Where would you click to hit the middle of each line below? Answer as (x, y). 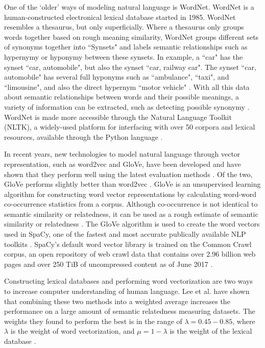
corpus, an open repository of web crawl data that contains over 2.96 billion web (130, 254)
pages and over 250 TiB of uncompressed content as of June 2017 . (109, 264)
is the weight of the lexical (211, 331)
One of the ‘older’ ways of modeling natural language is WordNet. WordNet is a (129, 7)
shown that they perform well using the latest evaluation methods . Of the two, (128, 174)
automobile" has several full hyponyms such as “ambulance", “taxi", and (117, 77)
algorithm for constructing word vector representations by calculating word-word (130, 194)
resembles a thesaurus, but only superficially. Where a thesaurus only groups (124, 27)
